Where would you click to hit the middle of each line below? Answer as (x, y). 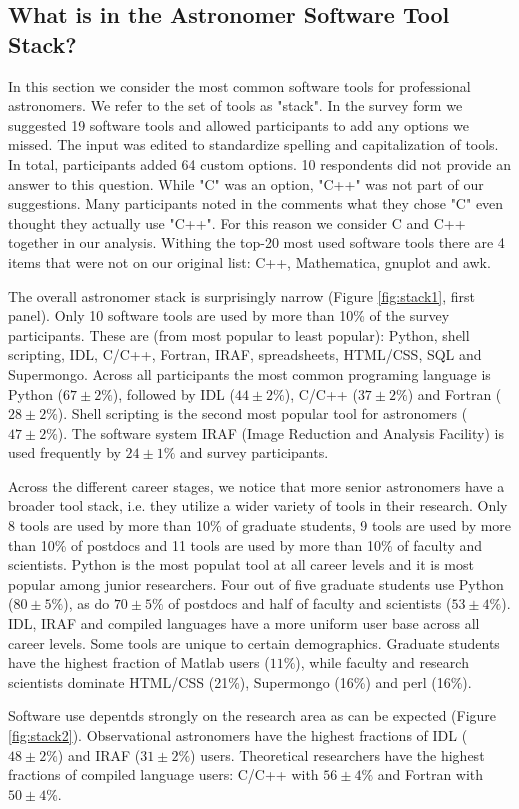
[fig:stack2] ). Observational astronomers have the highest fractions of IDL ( (238, 735)
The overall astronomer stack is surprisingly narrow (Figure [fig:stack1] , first (241, 295)
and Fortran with (430, 774)
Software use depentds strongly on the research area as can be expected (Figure (252, 715)
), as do (86, 603)
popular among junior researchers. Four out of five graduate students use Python (256, 583)
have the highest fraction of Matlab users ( (139, 662)
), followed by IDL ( (173, 393)
